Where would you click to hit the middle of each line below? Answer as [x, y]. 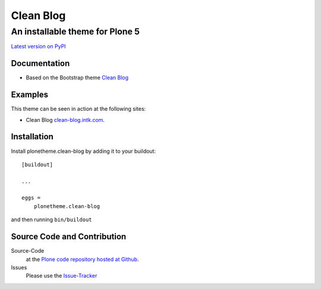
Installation [32, 137]
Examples [30, 95]
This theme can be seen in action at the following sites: [78, 109]
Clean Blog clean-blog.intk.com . [65, 120]
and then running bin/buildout [51, 219]
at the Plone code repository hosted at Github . [82, 259]
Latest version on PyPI [38, 46]
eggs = [31, 198]
